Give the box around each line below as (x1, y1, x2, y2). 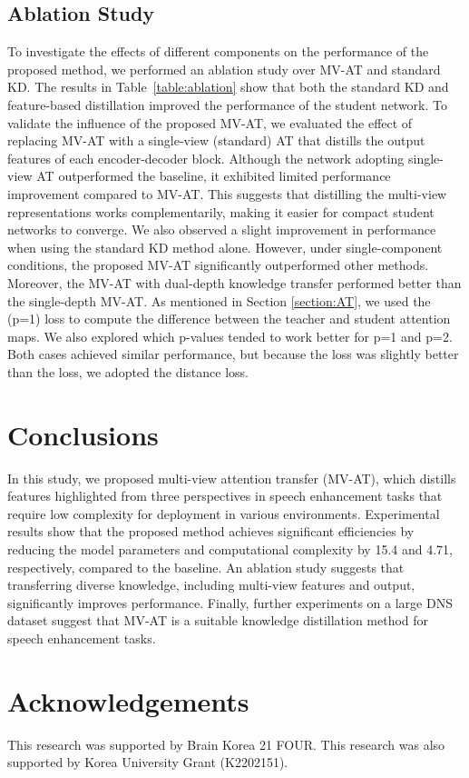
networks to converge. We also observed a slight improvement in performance (7, 220, 436, 239)
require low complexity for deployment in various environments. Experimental (7, 504, 440, 523)
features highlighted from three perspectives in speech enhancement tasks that (7, 486, 443, 505)
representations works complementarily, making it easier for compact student (7, 202, 435, 221)
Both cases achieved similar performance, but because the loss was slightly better (7, 344, 459, 364)
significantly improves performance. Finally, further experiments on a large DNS (7, 593, 453, 612)
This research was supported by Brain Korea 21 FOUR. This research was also (7, 734, 445, 753)
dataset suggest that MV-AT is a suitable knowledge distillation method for (7, 611, 429, 630)
